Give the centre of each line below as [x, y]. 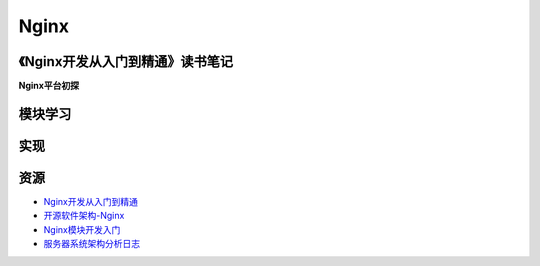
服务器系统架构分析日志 [91, 244]
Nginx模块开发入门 [82, 229]
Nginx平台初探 [49, 86]
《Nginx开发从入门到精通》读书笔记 [126, 61]
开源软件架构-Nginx [84, 216]
